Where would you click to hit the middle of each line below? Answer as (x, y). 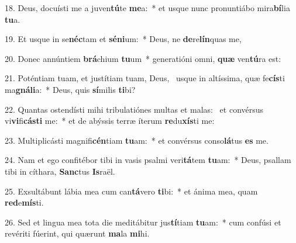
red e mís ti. (24, 202)
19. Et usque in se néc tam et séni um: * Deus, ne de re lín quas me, (123, 39)
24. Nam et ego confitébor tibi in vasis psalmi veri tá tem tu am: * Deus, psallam (148, 160)
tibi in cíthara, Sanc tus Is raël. (60, 171)
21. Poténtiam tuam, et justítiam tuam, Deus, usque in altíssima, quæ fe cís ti (145, 78)
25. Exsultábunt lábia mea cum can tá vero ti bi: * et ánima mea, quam (131, 191)
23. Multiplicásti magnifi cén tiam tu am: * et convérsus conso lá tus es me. (137, 140)
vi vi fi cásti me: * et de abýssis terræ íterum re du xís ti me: (110, 121)
